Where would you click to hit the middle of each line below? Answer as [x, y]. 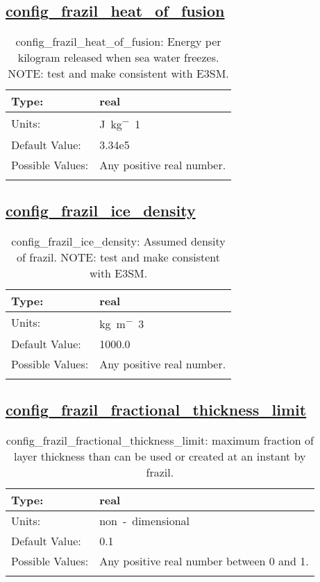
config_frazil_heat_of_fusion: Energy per [118, 42]
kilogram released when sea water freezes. [118, 58]
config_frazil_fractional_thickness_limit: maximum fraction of [160, 440]
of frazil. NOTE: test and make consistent [119, 257]
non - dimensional [145, 521]
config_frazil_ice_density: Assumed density [118, 241]
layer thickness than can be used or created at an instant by [160, 456]
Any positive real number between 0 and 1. [204, 561]
